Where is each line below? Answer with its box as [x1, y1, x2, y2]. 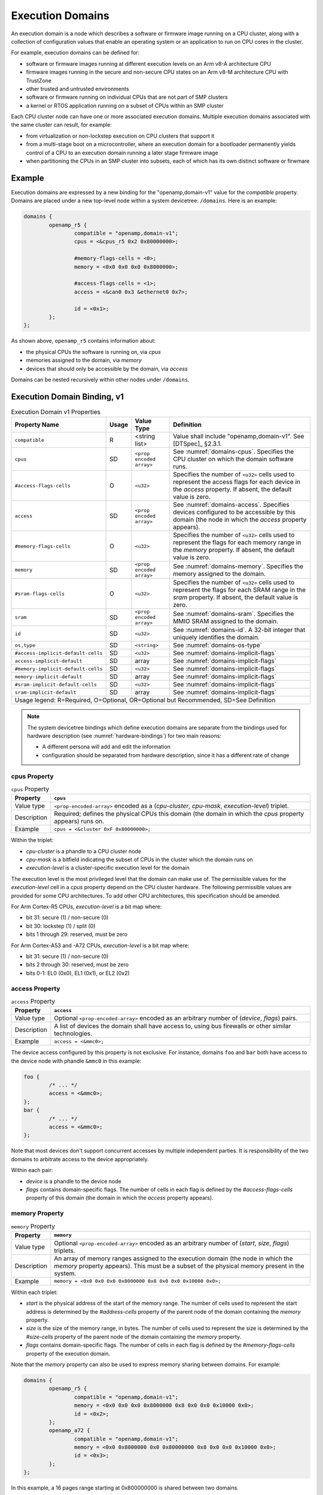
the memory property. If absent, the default [172, 546, 295, 554]
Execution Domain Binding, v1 [11, 392, 124, 402]
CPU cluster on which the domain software [172, 455, 294, 463]
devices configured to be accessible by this [172, 508, 296, 517]
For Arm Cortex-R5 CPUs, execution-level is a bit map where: [11, 903, 162, 910]
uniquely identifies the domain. [172, 633, 260, 642]
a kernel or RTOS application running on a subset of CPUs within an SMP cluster [26, 102, 224, 109]
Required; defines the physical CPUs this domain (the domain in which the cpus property [54, 810, 304, 818]
